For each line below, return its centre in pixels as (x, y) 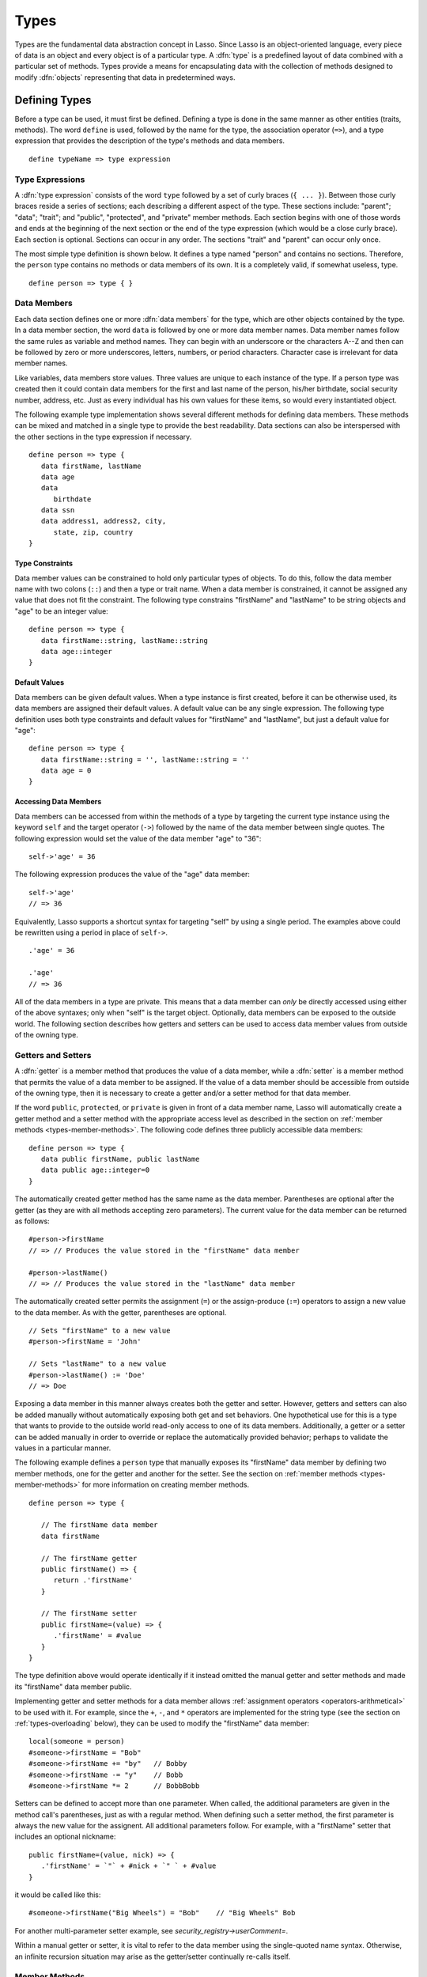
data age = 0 (66, 771)
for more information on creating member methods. (165, 1485)
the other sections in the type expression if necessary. (103, 437)
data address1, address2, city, (104, 521)
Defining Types (53, 100)
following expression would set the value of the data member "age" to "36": (138, 838)
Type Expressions (50, 180)
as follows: (32, 1221)
